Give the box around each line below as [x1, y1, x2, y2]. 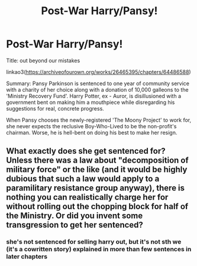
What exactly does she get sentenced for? [6, 146, 166, 156]
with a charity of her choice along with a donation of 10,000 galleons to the [6, 86, 189, 93]
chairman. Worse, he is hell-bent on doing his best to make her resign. [6, 129, 177, 136]
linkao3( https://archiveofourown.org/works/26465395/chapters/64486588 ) [6, 68, 191, 75]
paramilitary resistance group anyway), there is [6, 183, 185, 193]
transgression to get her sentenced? [6, 220, 144, 230]
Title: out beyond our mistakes [6, 57, 80, 64]
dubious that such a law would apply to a [6, 174, 160, 184]
